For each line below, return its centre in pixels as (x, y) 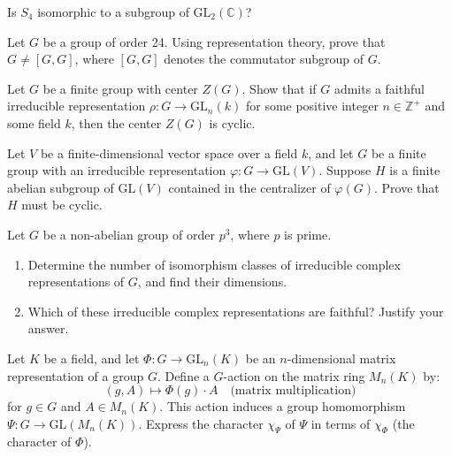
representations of (76, 282)
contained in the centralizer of (249, 187)
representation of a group (76, 375)
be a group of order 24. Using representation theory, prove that (214, 41)
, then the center (116, 122)
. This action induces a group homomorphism (283, 406)
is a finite (415, 170)
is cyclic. (232, 122)
